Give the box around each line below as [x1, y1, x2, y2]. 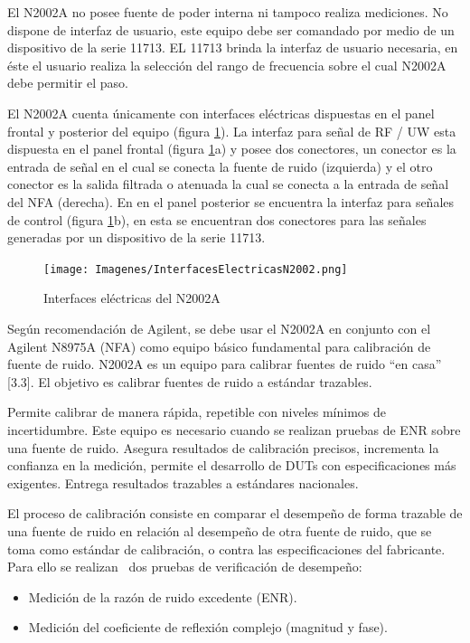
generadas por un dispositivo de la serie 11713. [7, 228, 266, 247]
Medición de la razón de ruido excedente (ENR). [28, 587, 297, 606]
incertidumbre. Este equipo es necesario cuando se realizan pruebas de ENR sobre [7, 420, 461, 439]
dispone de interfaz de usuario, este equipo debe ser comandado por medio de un [7, 20, 455, 39]
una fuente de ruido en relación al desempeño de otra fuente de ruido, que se [7, 521, 432, 540]
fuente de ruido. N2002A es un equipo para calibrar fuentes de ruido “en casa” [7, 355, 442, 374]
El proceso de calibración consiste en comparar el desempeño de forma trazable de [7, 504, 463, 523]
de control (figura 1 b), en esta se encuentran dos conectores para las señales [7, 210, 427, 229]
